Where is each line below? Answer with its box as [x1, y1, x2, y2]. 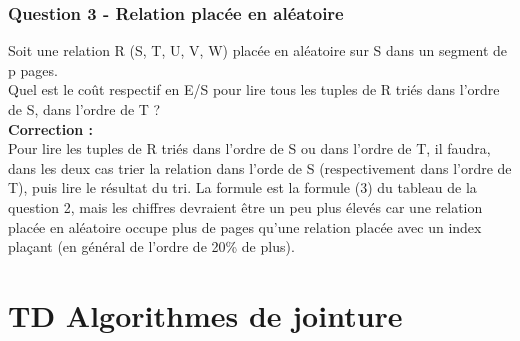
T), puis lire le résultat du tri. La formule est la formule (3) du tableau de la [8, 177, 477, 198]
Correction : [8, 118, 94, 139]
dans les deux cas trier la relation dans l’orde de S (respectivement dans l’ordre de [8, 157, 512, 178]
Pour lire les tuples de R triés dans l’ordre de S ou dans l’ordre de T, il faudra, [8, 138, 491, 159]
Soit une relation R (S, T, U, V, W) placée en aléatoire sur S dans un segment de [8, 40, 508, 61]
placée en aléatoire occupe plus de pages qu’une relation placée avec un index [8, 216, 482, 237]
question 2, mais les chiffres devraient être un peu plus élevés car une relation [8, 196, 483, 217]
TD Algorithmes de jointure [8, 294, 403, 335]
